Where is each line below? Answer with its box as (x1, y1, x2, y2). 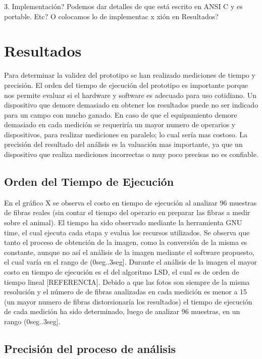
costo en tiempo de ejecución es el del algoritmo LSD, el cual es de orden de (4, 267, 239, 277)
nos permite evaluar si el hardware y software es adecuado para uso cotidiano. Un (4, 89, 256, 100)
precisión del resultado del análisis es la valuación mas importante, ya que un (4, 139, 243, 149)
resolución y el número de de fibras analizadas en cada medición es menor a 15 (4, 286, 247, 297)
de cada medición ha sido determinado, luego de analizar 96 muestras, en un (4, 306, 240, 317)
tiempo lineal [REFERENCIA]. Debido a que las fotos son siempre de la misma (4, 276, 250, 287)
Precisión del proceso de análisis (4, 340, 176, 356)
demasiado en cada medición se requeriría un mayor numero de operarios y (4, 119, 236, 130)
